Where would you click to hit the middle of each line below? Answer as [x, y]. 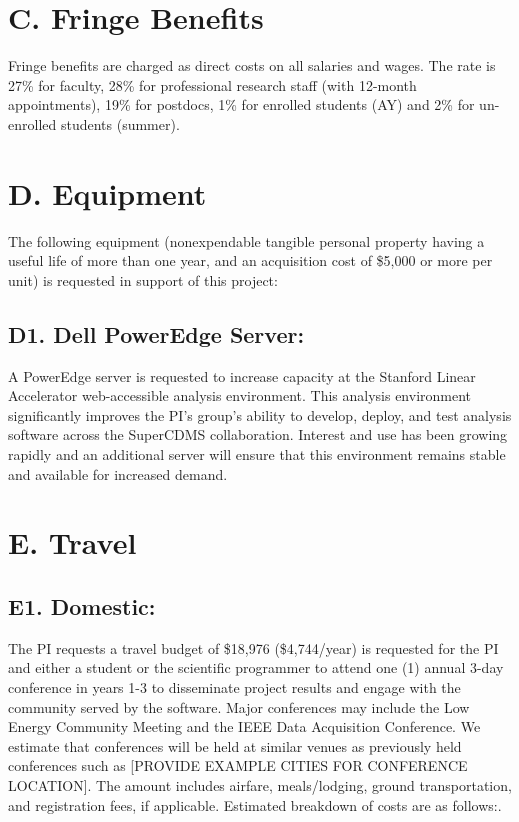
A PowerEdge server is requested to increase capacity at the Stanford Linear [242, 375]
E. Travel [72, 542]
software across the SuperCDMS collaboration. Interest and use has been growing [258, 434]
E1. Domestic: [82, 605]
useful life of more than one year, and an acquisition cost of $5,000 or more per [250, 260]
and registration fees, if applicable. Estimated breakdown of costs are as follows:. [255, 804]
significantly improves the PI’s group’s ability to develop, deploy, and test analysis [260, 414]
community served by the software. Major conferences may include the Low [239, 706]
